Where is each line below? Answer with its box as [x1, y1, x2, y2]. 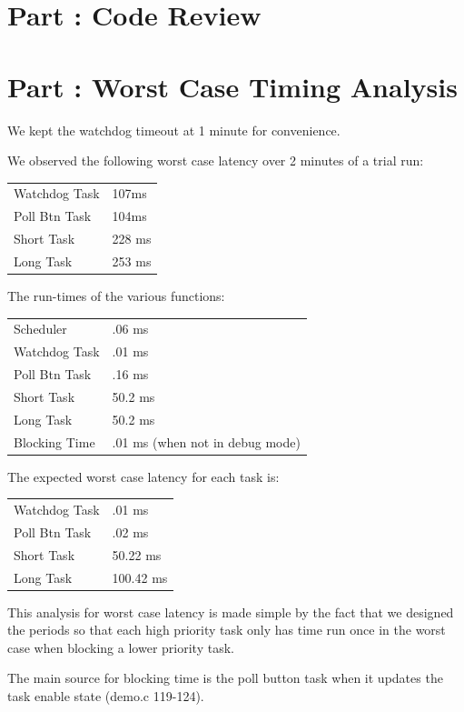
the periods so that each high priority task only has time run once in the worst [7, 620, 446, 639]
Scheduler [14, 319, 67, 338]
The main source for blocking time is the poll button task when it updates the [7, 668, 443, 687]
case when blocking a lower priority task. [7, 637, 234, 657]
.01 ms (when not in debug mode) [112, 432, 301, 451]
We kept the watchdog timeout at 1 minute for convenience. [7, 120, 341, 139]
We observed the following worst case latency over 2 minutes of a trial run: [7, 151, 424, 170]
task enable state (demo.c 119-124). [7, 687, 204, 706]
